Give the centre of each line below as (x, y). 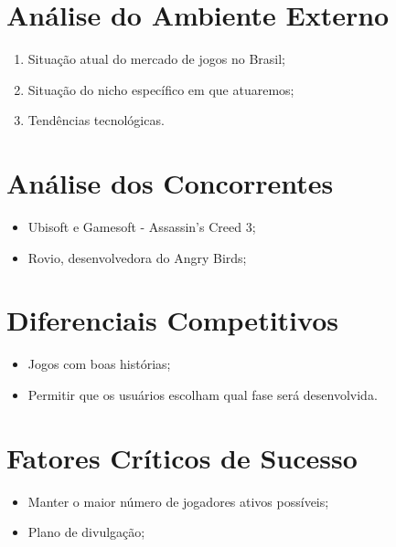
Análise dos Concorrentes (170, 183)
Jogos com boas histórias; (99, 364)
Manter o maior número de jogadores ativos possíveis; (178, 501)
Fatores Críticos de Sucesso (182, 457)
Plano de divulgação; (86, 532)
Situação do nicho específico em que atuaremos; (161, 89)
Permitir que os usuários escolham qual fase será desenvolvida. (203, 394)
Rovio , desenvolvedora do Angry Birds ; (137, 257)
